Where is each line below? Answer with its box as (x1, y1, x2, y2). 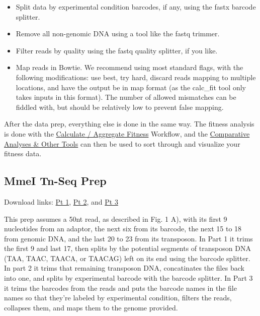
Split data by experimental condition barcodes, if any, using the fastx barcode (16, 2, 256, 12)
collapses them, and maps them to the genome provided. (4, 302, 178, 312)
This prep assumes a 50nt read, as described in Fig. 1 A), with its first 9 (4, 213, 227, 224)
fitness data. (4, 148, 42, 159)
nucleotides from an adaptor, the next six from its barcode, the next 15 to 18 (4, 223, 242, 234)
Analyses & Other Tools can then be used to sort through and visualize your (4, 138, 240, 149)
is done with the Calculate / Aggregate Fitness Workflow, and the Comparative (4, 128, 250, 139)
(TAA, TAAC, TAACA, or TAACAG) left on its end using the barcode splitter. (4, 252, 250, 263)
